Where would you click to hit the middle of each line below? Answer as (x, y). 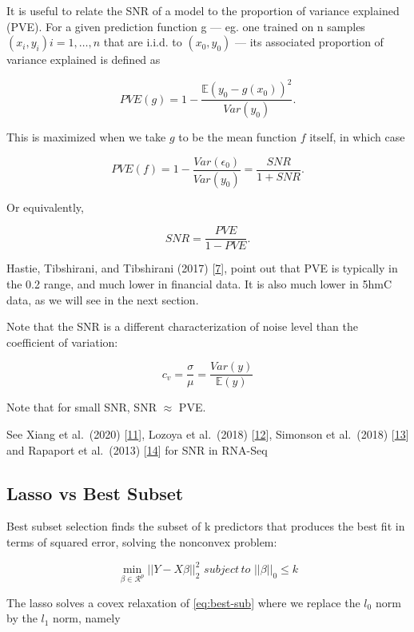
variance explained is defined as (84, 60)
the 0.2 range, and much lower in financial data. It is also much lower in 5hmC (199, 283)
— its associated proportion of (309, 42)
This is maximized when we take (86, 137)
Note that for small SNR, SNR (82, 407)
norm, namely (87, 618)
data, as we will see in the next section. (103, 299)
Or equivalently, (45, 207)
